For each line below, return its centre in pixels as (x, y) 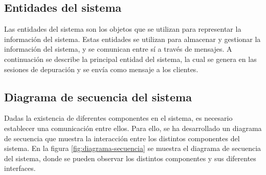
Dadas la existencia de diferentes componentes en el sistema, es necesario (118, 118)
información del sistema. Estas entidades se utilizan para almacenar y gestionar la (132, 39)
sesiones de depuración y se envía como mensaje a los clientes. (101, 69)
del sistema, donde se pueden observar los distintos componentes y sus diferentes (130, 158)
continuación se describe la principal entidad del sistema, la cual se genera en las (130, 59)
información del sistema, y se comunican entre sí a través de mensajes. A (118, 49)
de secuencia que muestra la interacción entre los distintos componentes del (122, 138)
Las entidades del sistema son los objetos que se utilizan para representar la (123, 29)
